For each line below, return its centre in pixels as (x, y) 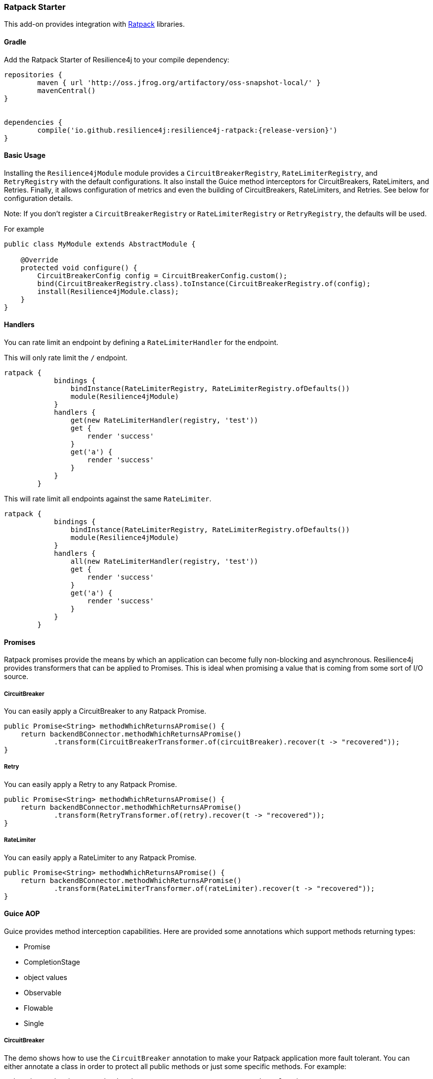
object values (45, 977)
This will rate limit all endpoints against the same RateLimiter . (108, 499)
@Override (39, 260)
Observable (43, 992)
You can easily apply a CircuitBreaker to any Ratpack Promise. (105, 711)
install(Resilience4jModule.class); (108, 291)
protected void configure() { (79, 268)
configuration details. (39, 198)
